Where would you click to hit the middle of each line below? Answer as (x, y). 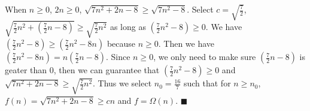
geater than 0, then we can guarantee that (82, 70)
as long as (128, 27)
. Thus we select (122, 83)
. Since (118, 57)
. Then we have (186, 43)
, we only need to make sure (205, 57)
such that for (207, 83)
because (121, 43)
